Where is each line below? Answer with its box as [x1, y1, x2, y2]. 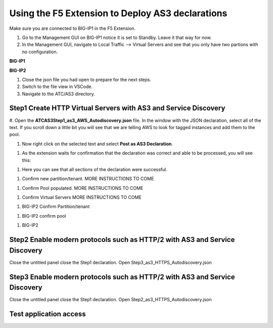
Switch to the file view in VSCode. [22, 84, 93, 90]
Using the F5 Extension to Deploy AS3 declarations [9, 8, 227, 19]
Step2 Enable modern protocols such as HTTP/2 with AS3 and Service [9, 235, 235, 244]
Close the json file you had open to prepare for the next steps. [22, 76, 152, 83]
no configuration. [22, 49, 58, 55]
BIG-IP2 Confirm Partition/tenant [22, 203, 90, 210]
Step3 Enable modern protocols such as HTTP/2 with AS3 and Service [9, 272, 235, 281]
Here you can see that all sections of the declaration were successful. [22, 166, 168, 172]
